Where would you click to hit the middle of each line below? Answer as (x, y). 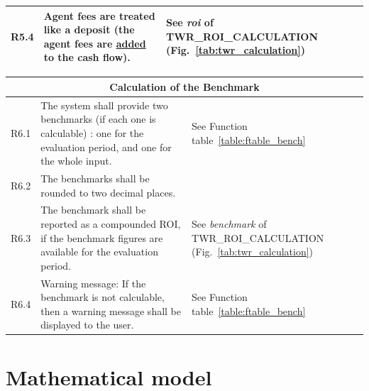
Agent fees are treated (99, 15)
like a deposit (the (89, 29)
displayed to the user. (87, 325)
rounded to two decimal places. (108, 192)
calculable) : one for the (92, 132)
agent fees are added (95, 43)
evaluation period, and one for (106, 147)
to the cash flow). (87, 57)
